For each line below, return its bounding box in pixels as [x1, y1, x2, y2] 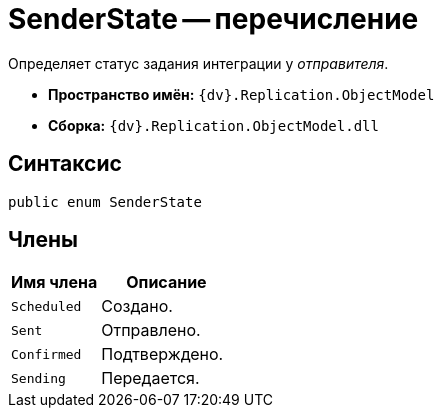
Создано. [101, 296, 173, 317]
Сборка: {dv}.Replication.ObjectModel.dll [48, 116, 379, 134]
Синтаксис [8, 151, 122, 177]
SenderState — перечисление [8, 2, 419, 36]
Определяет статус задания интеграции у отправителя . [8, 54, 389, 72]
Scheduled [11, 298, 82, 314]
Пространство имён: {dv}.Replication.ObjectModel [48, 85, 435, 103]
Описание [126, 272, 207, 293]
